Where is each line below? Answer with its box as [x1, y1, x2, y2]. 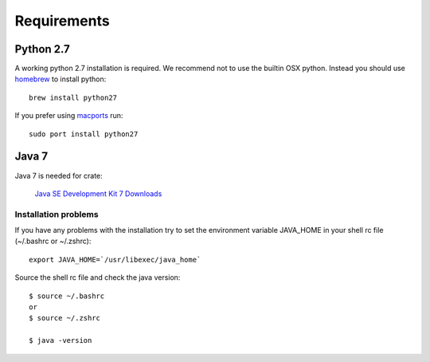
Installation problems [14, 208, 99, 219]
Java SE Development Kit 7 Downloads [34, 188, 162, 199]
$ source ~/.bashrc [29, 291, 105, 301]
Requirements [14, 12, 111, 30]
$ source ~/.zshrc [29, 313, 101, 323]
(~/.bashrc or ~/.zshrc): [14, 236, 92, 246]
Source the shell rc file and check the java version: [14, 273, 181, 282]
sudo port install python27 [29, 129, 139, 139]
